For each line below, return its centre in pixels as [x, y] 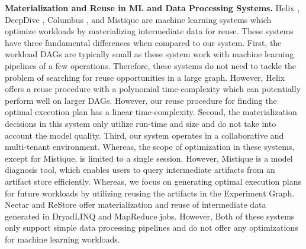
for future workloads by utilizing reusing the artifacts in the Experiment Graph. [150, 193]
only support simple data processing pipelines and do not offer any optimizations [152, 227]
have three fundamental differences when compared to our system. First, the [143, 42]
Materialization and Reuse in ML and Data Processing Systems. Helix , [152, 8]
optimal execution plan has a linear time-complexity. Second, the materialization [151, 112]
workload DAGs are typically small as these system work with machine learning [149, 54]
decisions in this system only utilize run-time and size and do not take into [141, 123]
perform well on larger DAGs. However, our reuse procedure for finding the [141, 100]
